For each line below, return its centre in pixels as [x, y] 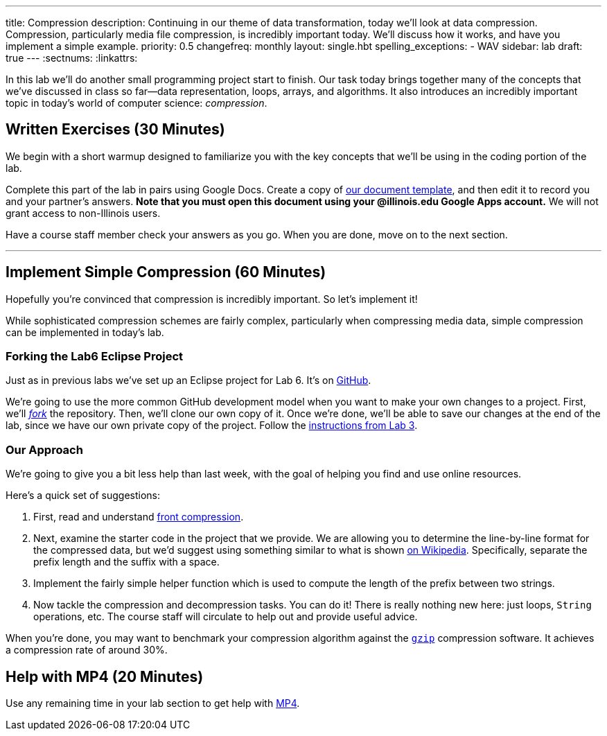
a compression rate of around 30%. [87, 650]
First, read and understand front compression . [139, 517]
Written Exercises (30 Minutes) [115, 130]
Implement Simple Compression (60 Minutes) [166, 272]
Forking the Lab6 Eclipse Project [95, 357]
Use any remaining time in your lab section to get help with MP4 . [153, 703]
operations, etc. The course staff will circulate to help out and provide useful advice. [226, 617]
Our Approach [44, 449]
